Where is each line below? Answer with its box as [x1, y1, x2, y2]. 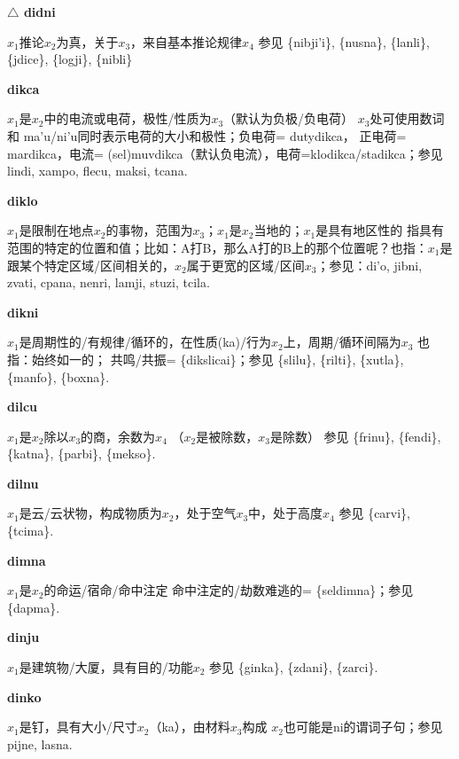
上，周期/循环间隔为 [283, 333, 401, 351]
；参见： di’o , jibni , [316, 255, 423, 274]
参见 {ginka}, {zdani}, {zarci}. [209, 658, 378, 677]
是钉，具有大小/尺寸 [19, 717, 137, 736]
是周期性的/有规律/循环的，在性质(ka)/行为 [19, 333, 271, 351]
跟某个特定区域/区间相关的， [7, 255, 175, 274]
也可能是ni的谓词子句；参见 [283, 717, 443, 736]
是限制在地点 [19, 221, 94, 239]
